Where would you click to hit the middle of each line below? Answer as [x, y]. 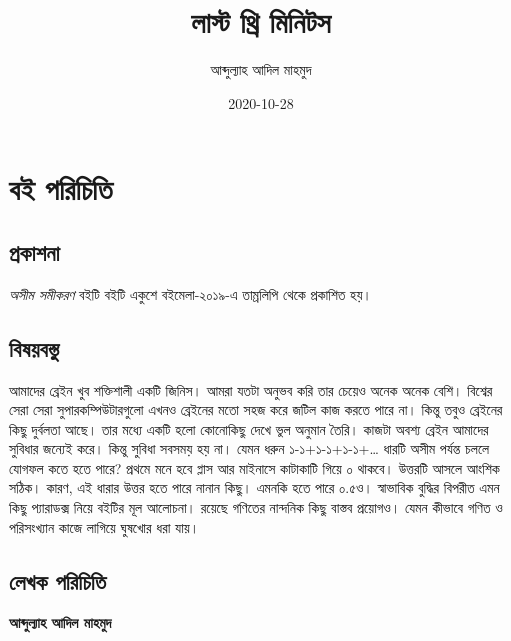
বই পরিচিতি [61, 188]
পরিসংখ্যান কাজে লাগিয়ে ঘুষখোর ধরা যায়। [104, 526]
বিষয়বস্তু [34, 347]
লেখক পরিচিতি [58, 580]
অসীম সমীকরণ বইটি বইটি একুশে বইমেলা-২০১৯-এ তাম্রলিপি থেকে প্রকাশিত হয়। [190, 293]
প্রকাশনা [34, 251]
